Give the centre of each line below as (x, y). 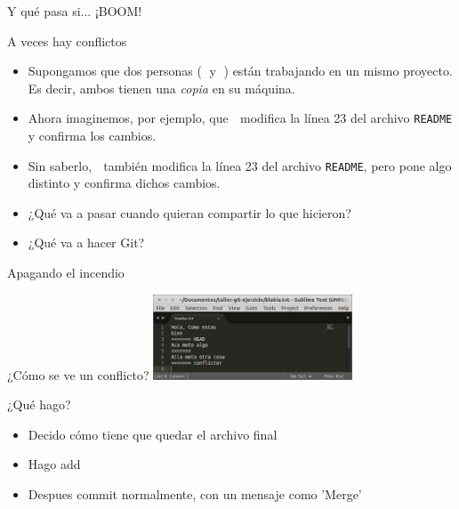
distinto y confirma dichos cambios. (124, 183)
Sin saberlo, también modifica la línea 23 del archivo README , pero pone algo (240, 165)
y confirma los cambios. (92, 136)
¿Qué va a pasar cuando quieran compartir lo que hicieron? (189, 212)
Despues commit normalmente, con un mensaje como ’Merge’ (195, 494)
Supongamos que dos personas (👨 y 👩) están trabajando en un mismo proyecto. (240, 71)
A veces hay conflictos (67, 40)
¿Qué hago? (39, 404)
